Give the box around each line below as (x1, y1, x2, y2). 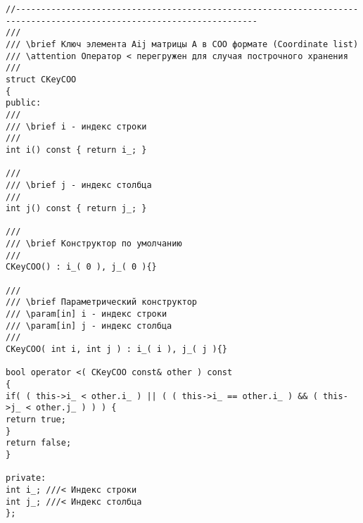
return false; (6, 438, 72, 448)
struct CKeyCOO (6, 74, 77, 84)
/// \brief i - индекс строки (6, 121, 147, 132)
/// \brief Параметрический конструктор (6, 297, 198, 308)
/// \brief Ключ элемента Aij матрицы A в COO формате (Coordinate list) (6, 39, 359, 49)
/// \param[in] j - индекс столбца (6, 320, 172, 331)
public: (6, 98, 42, 108)
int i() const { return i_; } (6, 144, 147, 155)
